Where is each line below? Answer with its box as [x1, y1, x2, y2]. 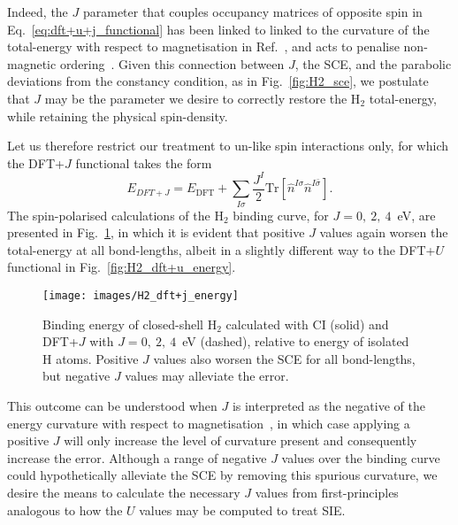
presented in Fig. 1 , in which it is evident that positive [7, 223, 305, 242]
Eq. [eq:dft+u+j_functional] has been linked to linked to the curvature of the [7, 19, 430, 38]
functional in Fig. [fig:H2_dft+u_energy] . [7, 258, 236, 276]
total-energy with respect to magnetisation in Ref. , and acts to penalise [7, 37, 400, 56]
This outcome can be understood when [7, 397, 218, 415]
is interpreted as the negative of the [232, 397, 425, 415]
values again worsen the [319, 223, 448, 242]
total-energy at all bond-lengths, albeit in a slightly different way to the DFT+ [7, 240, 436, 259]
